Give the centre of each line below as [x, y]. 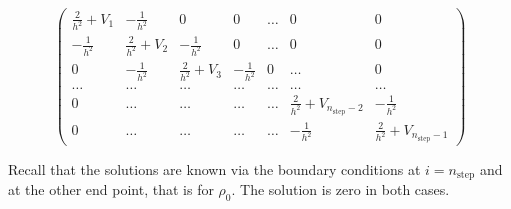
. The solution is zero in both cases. [340, 189]
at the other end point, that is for [111, 189]
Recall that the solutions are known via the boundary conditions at [214, 168]
